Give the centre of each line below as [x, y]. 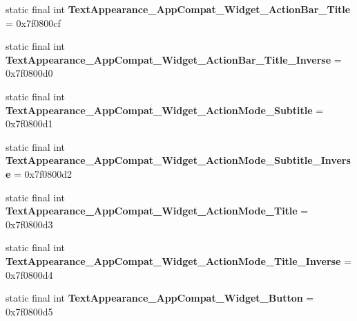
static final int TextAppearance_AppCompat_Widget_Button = [160, 298]
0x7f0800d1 [29, 123]
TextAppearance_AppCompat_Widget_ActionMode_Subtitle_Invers [178, 160]
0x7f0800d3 [29, 224]
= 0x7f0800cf [33, 22]
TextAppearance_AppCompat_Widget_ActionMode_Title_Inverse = [178, 260]
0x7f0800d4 [29, 274]
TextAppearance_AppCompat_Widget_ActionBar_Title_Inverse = [174, 59]
